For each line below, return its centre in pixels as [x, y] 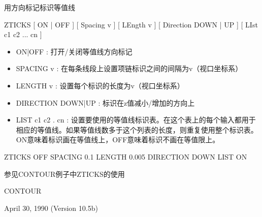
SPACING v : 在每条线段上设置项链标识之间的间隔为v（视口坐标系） [129, 68]
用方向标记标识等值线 [40, 7]
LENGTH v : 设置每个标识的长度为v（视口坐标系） [100, 85]
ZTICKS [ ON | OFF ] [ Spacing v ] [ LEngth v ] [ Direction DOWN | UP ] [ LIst [131, 24]
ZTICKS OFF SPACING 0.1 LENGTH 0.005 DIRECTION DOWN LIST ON [126, 156]
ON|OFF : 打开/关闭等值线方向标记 [74, 51]
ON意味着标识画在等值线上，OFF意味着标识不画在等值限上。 [118, 139]
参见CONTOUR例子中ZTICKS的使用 [64, 174]
